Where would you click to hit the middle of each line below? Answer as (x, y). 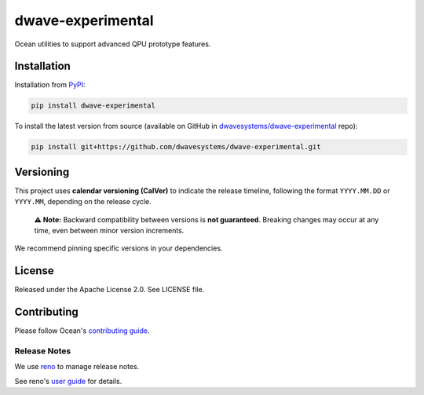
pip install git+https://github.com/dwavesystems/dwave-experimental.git (176, 147)
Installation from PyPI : (50, 85)
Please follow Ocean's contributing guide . (82, 331)
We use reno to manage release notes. (77, 367)
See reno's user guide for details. (68, 381)
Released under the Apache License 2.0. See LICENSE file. (110, 290)
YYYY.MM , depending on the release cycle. (83, 202)
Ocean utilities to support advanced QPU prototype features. (113, 44)
